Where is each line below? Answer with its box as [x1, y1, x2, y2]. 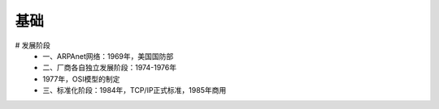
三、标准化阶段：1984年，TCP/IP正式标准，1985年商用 [42, 86, 227, 95]
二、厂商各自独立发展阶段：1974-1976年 [42, 63, 177, 73]
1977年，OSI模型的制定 [42, 73, 120, 84]
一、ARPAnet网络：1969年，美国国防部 [42, 51, 174, 61]
